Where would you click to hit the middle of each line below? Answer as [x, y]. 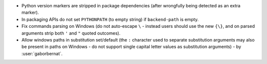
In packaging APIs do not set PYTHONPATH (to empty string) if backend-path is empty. [110, 19]
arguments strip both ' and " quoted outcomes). [71, 33]
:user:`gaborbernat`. [42, 53]
